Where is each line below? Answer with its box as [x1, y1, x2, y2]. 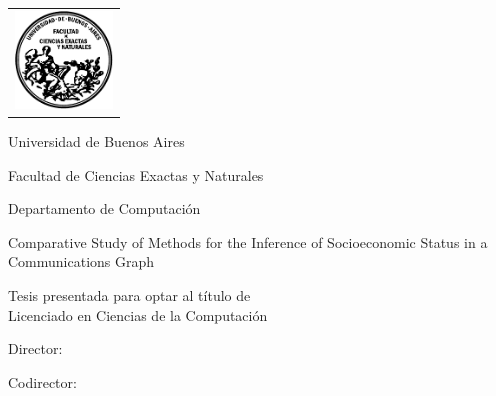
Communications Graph [8, 251, 155, 272]
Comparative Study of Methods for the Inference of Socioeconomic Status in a [8, 231, 488, 252]
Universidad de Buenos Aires [8, 131, 185, 152]
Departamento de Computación [8, 198, 201, 219]
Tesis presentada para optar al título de [8, 285, 251, 306]
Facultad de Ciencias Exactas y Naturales [8, 164, 264, 185]
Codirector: [8, 371, 77, 392]
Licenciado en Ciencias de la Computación [8, 304, 268, 325]
